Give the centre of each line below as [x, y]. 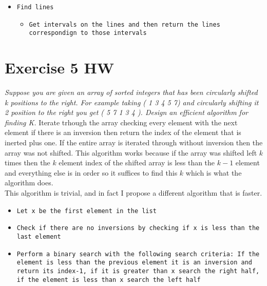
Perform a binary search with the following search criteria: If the [138, 254]
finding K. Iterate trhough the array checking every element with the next [121, 122]
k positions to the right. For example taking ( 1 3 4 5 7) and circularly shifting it [132, 102]
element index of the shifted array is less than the [137, 163]
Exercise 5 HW [59, 68]
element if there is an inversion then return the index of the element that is [123, 132]
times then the [27, 163]
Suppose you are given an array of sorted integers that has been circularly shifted [131, 92]
